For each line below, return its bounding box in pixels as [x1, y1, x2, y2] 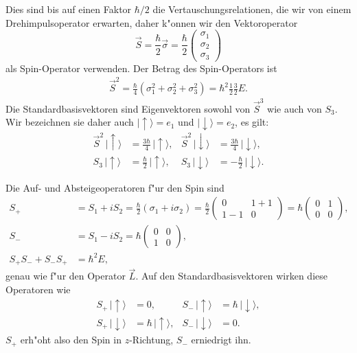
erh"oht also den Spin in [20, 332, 122, 347]
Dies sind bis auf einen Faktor [5, 2, 132, 16]
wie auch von [267, 101, 322, 115]
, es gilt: [235, 115, 269, 129]
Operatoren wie [5, 282, 71, 297]
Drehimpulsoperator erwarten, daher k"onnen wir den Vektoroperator [5, 15, 298, 30]
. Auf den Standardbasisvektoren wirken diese [135, 269, 327, 283]
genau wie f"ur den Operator [5, 269, 126, 283]
